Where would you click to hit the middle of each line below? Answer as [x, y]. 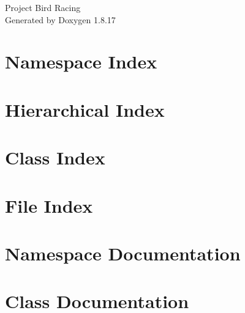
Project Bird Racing [43, 7]
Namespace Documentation [123, 253]
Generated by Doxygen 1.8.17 [60, 19]
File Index [49, 205]
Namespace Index [81, 61]
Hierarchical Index [85, 109]
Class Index [55, 157]
